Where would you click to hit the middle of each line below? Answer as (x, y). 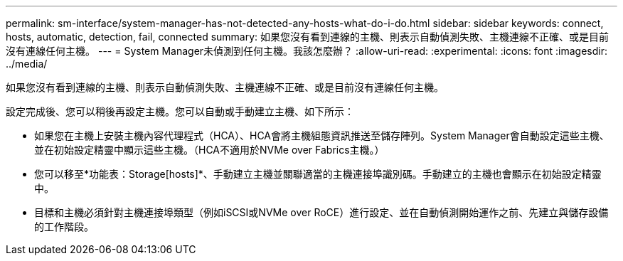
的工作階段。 (64, 227)
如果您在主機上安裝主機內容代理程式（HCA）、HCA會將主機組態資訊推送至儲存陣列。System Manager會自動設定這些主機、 (322, 135)
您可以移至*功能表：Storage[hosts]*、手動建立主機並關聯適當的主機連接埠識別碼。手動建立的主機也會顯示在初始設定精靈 (318, 174)
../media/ (27, 64)
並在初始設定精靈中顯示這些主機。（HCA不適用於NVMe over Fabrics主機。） (209, 150)
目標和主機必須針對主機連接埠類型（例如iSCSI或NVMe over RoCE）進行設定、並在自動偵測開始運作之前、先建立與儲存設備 (321, 212)
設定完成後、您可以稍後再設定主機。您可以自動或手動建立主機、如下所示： (180, 111)
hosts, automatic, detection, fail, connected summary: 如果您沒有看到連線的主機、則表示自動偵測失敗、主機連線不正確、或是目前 (308, 37)
